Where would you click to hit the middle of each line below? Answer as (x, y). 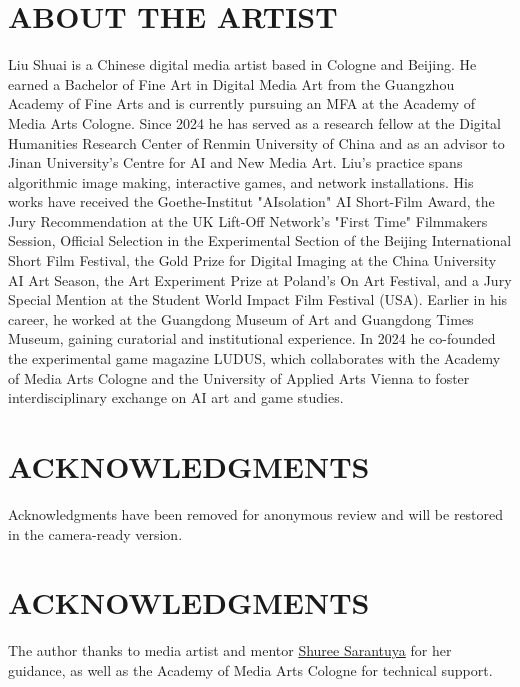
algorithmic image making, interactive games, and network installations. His (241, 181)
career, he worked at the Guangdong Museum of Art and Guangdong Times (241, 318)
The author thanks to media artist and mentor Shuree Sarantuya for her (230, 650)
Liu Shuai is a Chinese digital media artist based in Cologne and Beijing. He (242, 64)
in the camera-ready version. (95, 533)
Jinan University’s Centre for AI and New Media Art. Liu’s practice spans (235, 162)
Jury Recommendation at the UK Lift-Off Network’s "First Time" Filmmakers (248, 220)
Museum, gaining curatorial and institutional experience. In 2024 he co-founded (252, 338)
